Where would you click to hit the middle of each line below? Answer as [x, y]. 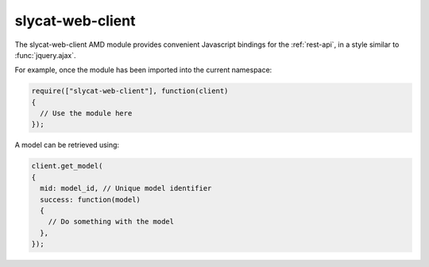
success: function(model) [90, 199]
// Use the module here [86, 114]
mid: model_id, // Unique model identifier [126, 188]
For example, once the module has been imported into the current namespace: [143, 70]
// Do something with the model [111, 222]
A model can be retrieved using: [67, 145]
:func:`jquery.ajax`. [45, 55]
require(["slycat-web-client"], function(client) [130, 91]
